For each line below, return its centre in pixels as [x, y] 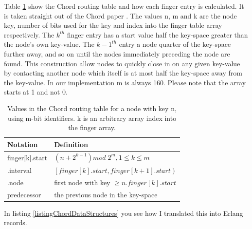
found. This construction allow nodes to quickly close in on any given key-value [122, 63]
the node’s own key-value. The [49, 44]
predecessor [24, 194]
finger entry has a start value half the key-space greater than [157, 34]
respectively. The [29, 34]
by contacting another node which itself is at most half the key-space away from [123, 73]
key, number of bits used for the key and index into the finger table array [113, 25]
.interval [19, 170]
